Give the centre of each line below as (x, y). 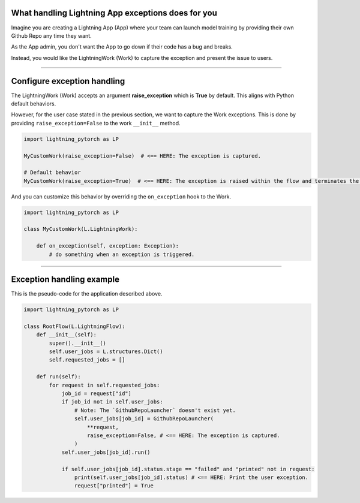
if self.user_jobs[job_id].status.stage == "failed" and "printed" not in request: (188, 469)
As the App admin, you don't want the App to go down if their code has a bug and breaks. (122, 47)
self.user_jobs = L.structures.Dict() (106, 352)
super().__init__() (77, 343)
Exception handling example (65, 280)
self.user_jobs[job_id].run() (106, 452)
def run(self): (58, 377)
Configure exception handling (68, 81)
